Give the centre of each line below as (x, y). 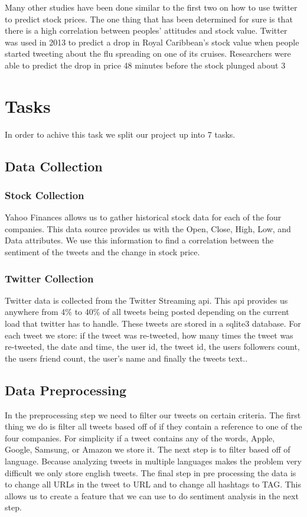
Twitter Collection (49, 278)
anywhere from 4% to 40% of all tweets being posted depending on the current (147, 312)
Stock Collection (45, 195)
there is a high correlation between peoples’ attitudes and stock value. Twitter (146, 30)
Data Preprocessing (66, 390)
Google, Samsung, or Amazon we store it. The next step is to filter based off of (148, 449)
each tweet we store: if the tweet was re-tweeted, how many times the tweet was (149, 335)
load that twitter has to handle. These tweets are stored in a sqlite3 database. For (153, 323)
